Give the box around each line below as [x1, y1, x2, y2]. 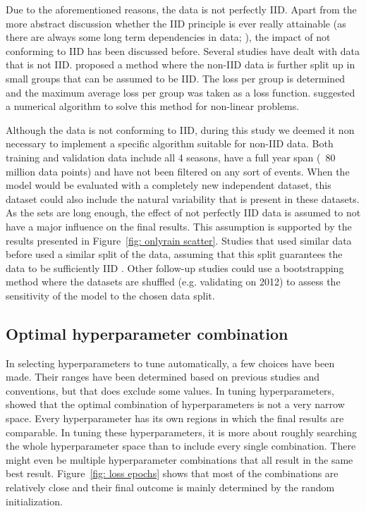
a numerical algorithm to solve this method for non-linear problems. [6, 99, 300, 113]
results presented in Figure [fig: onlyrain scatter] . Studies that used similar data [6, 233, 352, 247]
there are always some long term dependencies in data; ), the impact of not [6, 30, 331, 44]
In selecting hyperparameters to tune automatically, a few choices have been [6, 355, 335, 370]
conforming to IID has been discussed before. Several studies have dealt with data [6, 43, 360, 58]
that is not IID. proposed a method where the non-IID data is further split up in [6, 57, 355, 72]
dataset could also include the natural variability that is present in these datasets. [6, 191, 360, 206]
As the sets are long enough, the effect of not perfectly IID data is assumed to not [6, 205, 361, 220]
